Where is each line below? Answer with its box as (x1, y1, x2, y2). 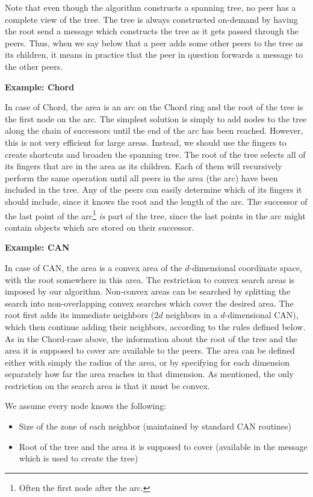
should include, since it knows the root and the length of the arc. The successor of (5, 195, 308, 207)
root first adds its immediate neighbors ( (5, 308, 155, 321)
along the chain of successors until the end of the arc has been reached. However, (5, 124, 303, 137)
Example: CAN (5, 241, 70, 254)
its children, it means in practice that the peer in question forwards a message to (5, 48, 303, 61)
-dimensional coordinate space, (189, 261, 302, 274)
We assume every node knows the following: (5, 399, 166, 412)
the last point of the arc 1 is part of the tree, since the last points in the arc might (5, 207, 306, 222)
